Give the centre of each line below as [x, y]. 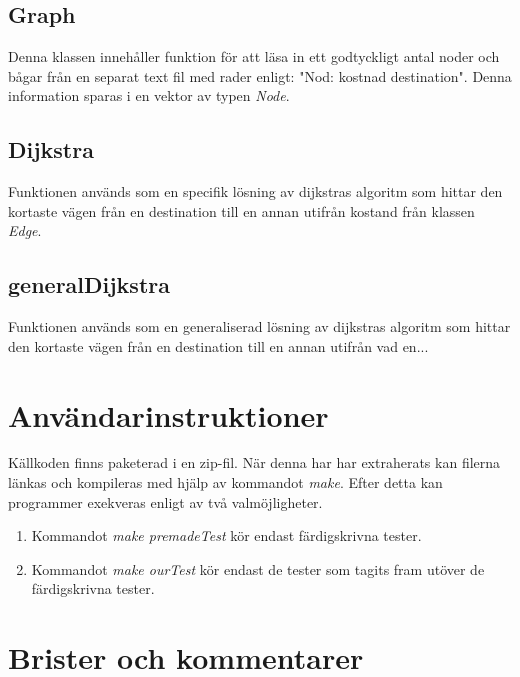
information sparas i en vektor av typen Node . [149, 95]
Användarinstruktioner [168, 414]
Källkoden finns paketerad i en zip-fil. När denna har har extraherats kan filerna [254, 462]
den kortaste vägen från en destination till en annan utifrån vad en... [218, 345]
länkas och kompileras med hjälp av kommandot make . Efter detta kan [225, 482]
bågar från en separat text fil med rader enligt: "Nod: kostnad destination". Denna [260, 75]
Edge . [25, 230]
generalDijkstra [89, 284]
